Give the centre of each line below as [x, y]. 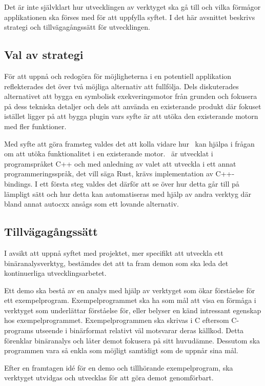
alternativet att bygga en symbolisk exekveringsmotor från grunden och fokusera [131, 96]
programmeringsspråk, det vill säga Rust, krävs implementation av [109, 174]
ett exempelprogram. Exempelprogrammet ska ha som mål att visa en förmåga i [130, 300]
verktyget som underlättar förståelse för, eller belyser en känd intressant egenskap [133, 310]
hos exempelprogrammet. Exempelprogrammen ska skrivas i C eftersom [117, 320]
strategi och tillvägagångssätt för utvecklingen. [77, 27]
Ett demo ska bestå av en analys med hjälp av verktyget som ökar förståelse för [130, 290]
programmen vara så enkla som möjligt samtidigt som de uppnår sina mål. [121, 350]
